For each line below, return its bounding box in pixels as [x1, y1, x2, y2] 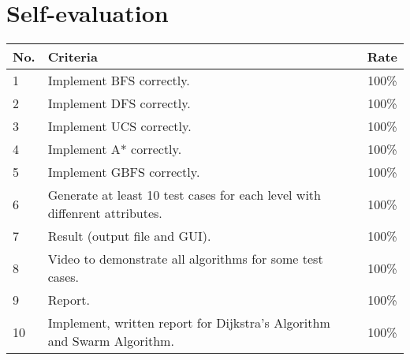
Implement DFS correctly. [47, 94, 191, 113]
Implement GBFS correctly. [47, 163, 200, 182]
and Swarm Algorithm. [47, 332, 174, 351]
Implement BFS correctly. [47, 71, 190, 90]
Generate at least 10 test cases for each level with [47, 186, 321, 204]
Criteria [47, 47, 98, 66]
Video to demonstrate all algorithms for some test [47, 249, 323, 268]
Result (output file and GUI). [47, 227, 211, 246]
